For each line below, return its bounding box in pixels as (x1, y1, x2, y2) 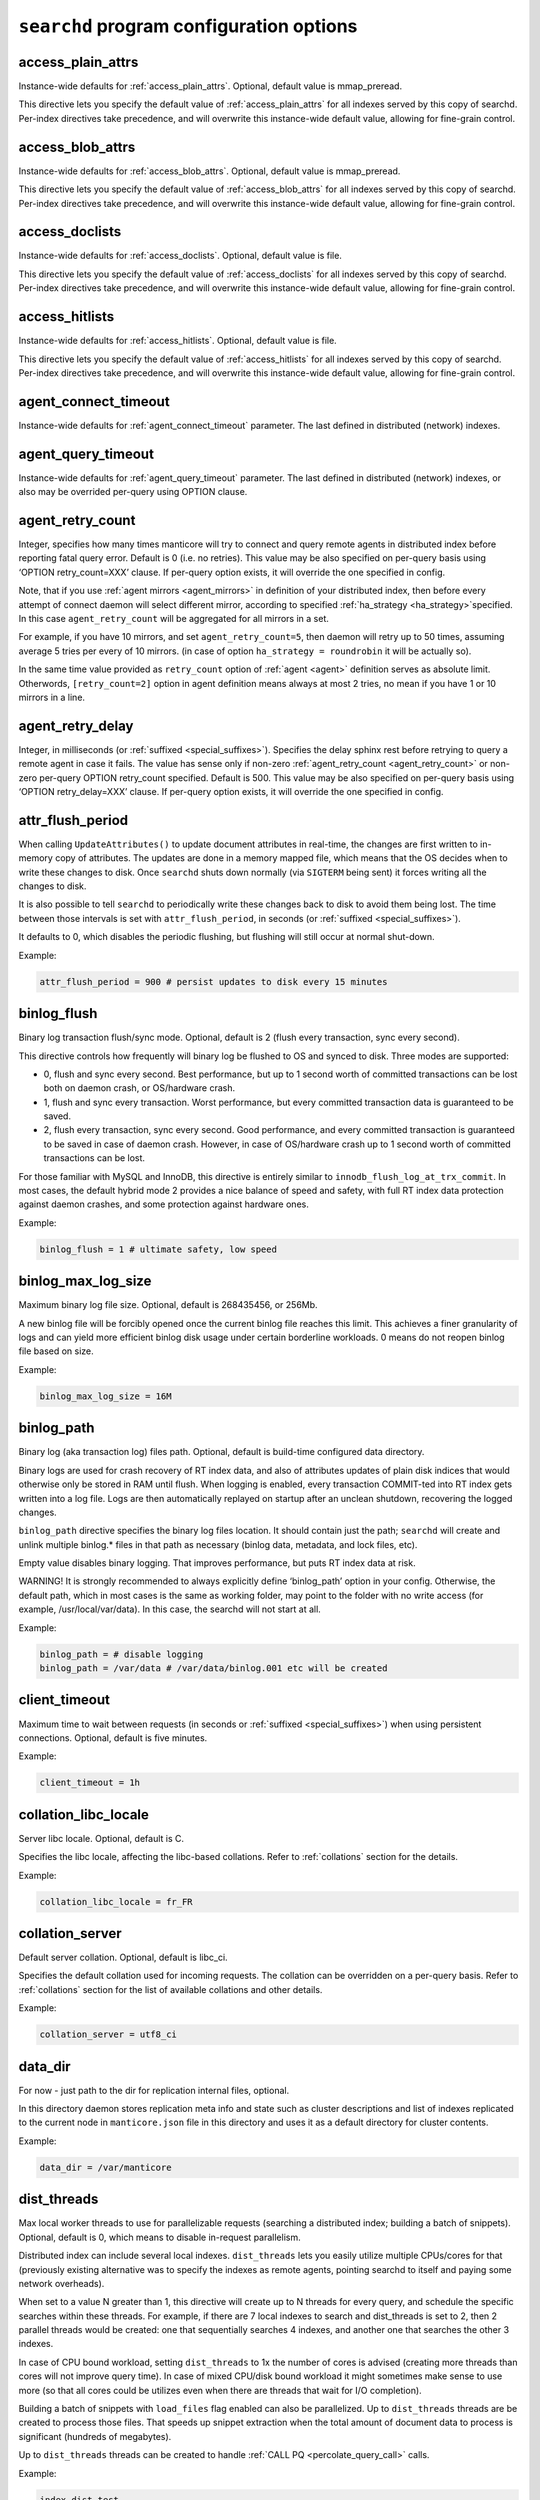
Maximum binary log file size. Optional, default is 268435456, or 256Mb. (18, 1299, 319, 1311)
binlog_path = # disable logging (39, 1648, 204, 1660)
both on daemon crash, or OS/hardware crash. (43, 1082, 235, 1094)
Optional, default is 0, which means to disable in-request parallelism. (18, 2231, 302, 2243)
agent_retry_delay (18, 717, 134, 734)
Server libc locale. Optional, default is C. (18, 1832, 185, 1844)
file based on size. (18, 1345, 94, 1357)
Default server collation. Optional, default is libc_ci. (18, 1951, 229, 1964)
